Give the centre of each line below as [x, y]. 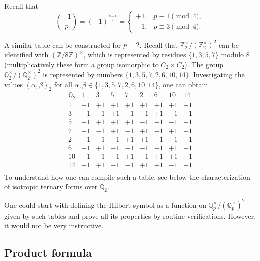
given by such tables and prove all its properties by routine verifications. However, [130, 216]
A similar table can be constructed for [63, 45]
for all [63, 84]
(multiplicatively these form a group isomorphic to [81, 64]
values [14, 84]
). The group [204, 64]
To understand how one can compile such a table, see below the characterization [127, 177]
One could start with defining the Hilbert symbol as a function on [105, 205]
